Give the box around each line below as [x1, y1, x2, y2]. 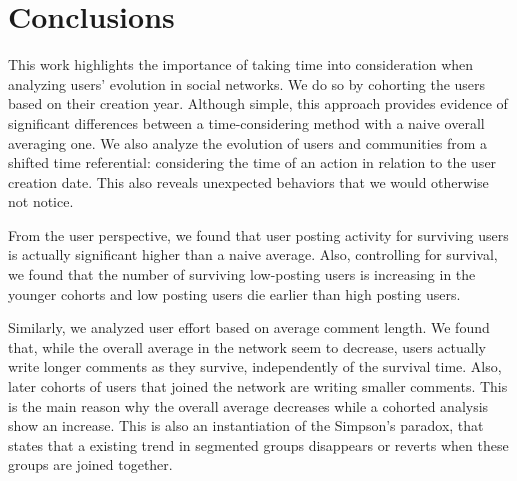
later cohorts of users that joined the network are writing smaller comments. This [8, 376, 508, 397]
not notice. [8, 191, 74, 212]
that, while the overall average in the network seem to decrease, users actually [8, 336, 486, 357]
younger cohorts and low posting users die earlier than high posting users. [8, 283, 461, 304]
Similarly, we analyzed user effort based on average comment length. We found [8, 317, 490, 338]
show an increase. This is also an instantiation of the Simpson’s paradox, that [8, 415, 484, 436]
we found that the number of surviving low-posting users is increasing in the [8, 264, 476, 285]
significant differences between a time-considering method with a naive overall [8, 112, 485, 133]
